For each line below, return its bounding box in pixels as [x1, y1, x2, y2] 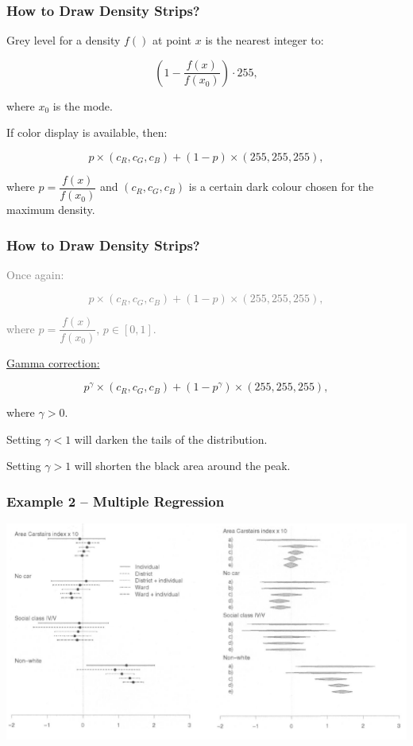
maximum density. [6, 201, 95, 218]
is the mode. [52, 97, 113, 114]
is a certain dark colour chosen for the [188, 178, 374, 195]
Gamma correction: [6, 354, 100, 371]
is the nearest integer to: [205, 32, 324, 49]
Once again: [6, 266, 64, 282]
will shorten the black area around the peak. [74, 457, 291, 474]
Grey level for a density [6, 32, 121, 49]
